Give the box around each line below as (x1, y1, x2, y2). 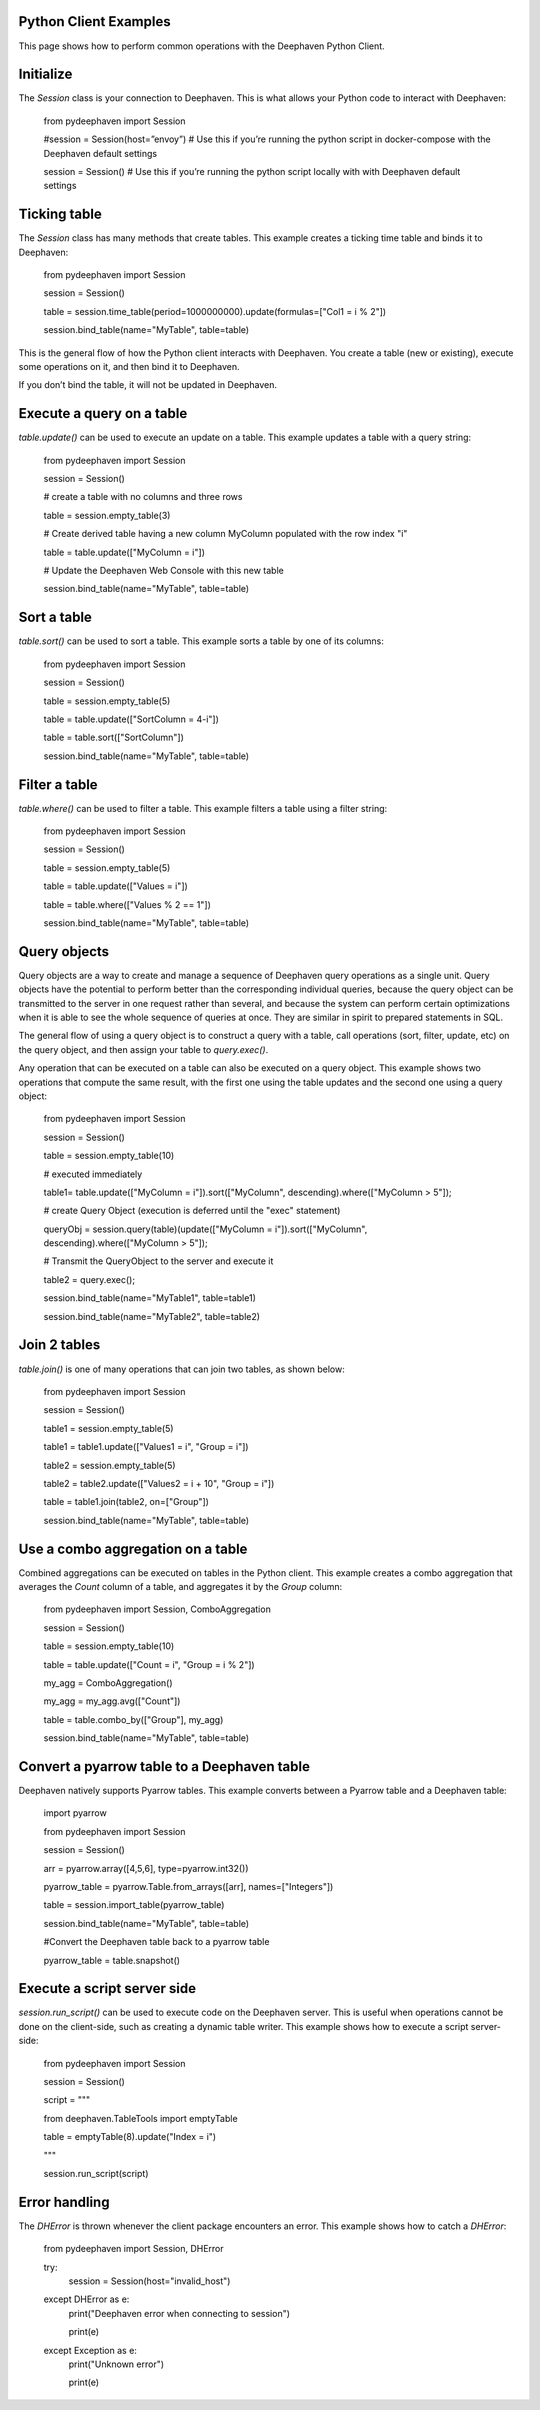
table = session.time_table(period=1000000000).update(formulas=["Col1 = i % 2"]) (43, 305, 387, 317)
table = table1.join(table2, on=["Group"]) (43, 1496, 210, 1508)
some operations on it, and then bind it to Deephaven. (18, 361, 240, 373)
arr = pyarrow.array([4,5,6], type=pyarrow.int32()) (43, 1862, 249, 1874)
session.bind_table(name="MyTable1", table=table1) (43, 1292, 257, 1304)
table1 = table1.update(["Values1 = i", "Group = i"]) (43, 1441, 249, 1453)
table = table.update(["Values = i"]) (43, 880, 189, 892)
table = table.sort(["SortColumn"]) (43, 731, 185, 744)
